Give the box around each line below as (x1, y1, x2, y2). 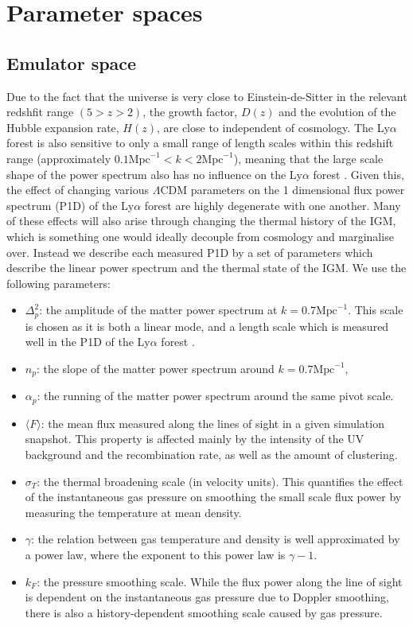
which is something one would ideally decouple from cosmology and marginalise (6, 227, 394, 244)
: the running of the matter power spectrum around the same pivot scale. (37, 387, 394, 404)
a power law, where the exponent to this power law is (25, 546, 286, 562)
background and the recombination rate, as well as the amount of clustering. (25, 446, 398, 463)
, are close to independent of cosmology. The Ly (156, 119, 390, 135)
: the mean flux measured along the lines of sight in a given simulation (41, 414, 384, 431)
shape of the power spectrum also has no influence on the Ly (6, 165, 302, 182)
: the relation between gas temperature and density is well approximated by (31, 531, 400, 547)
